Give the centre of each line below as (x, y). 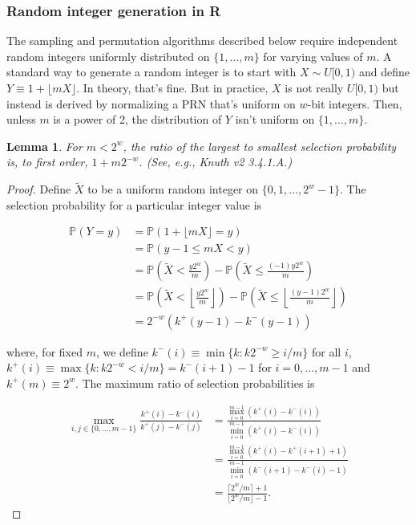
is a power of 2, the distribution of (137, 119)
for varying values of (313, 56)
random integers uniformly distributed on (108, 56)
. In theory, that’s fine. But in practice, (172, 87)
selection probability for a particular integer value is (134, 204)
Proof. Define (39, 189)
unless (21, 119)
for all (327, 351)
